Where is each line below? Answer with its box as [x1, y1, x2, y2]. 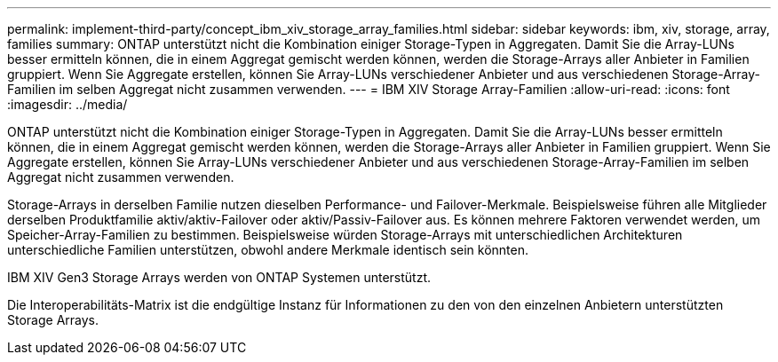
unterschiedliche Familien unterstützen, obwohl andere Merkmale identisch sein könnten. [7, 242, 529, 257]
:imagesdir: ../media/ [7, 97, 128, 112]
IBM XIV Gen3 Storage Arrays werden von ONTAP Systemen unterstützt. [7, 270, 432, 285]
